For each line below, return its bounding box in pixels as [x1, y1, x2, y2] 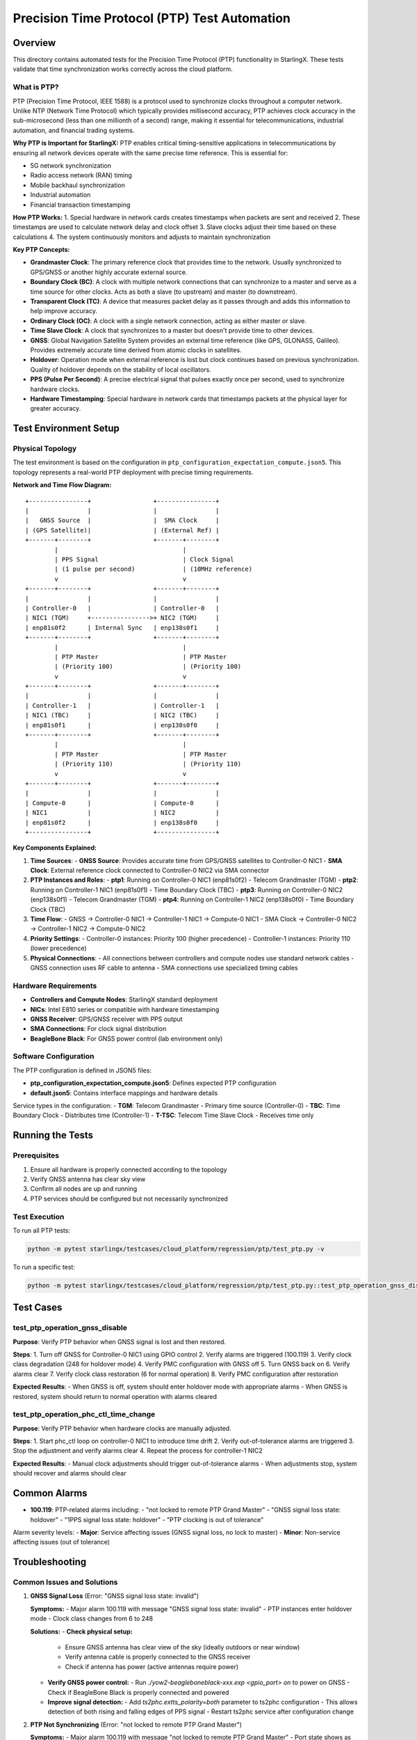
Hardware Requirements [13, 981, 97, 990]
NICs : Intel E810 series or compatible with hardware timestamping [30, 1005, 220, 1013]
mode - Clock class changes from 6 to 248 [30, 1615, 154, 1623]
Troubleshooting [13, 1556, 87, 1568]
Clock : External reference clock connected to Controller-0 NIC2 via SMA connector [30, 867, 270, 875]
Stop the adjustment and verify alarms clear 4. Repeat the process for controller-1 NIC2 [13, 1446, 263, 1455]
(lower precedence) [30, 944, 87, 953]
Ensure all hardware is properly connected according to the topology [30, 1165, 227, 1173]
